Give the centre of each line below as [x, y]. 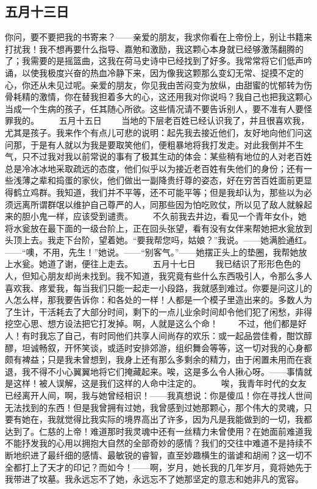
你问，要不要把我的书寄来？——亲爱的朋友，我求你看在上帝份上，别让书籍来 [158, 37]
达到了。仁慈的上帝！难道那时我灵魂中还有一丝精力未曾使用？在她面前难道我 [158, 431]
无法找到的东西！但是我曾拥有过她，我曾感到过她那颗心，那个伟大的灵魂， [154, 407]
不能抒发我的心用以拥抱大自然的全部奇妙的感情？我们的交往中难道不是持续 [154, 443]
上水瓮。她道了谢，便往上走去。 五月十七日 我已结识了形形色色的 [153, 264]
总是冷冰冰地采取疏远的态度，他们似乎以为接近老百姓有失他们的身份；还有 [154, 168]
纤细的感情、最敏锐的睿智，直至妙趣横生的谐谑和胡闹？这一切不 [184, 455]
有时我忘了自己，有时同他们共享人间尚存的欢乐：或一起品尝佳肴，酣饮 [162, 336]
